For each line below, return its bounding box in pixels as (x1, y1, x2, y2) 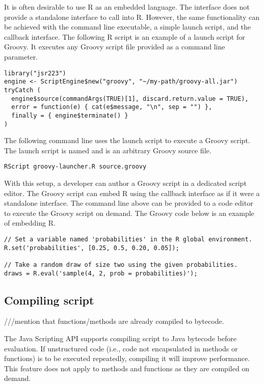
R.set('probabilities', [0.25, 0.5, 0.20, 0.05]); (4, 244, 179, 252)
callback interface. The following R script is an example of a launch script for (4, 31, 245, 42)
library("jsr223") (4, 69, 66, 77)
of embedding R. (4, 217, 56, 228)
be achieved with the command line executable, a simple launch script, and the (4, 21, 251, 32)
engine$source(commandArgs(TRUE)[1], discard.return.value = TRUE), (11, 95, 249, 102)
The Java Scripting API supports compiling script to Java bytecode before (4, 333, 236, 344)
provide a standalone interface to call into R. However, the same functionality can (4, 11, 259, 22)
